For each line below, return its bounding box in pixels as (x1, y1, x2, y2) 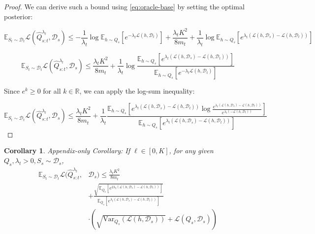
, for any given (169, 145, 214, 156)
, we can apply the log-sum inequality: (79, 86, 195, 96)
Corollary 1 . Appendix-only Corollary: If (4, 145, 130, 156)
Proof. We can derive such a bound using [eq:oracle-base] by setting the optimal (4, 1, 245, 11)
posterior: (4, 11, 33, 21)
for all (43, 86, 61, 96)
